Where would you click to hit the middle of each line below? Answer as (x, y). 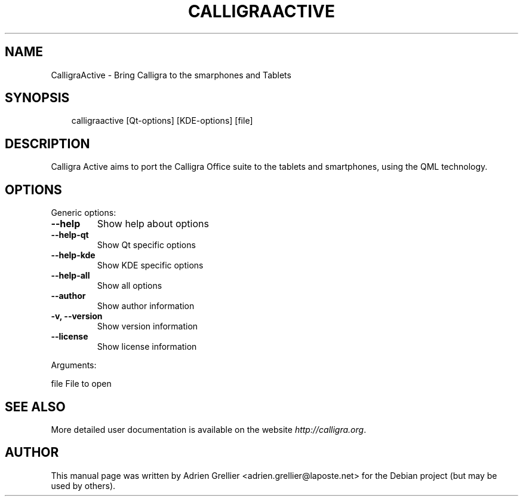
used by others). (83, 485)
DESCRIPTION (47, 143)
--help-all (70, 276)
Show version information (147, 326)
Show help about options (153, 224)
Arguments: (74, 365)
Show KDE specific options (150, 265)
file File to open (81, 384)
